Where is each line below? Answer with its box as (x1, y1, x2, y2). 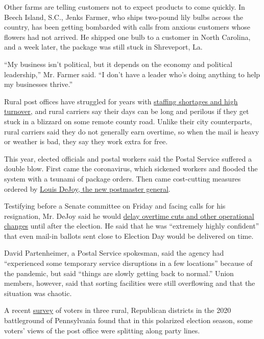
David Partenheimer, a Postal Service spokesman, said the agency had (4, 247, 224, 258)
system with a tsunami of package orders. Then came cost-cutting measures (4, 173, 241, 184)
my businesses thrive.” (4, 79, 73, 89)
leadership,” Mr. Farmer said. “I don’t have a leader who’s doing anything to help (4, 69, 260, 79)
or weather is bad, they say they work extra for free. (4, 136, 168, 147)
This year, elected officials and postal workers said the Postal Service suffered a (4, 153, 252, 164)
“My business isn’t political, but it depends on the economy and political (4, 58, 232, 69)
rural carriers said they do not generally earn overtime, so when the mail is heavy (4, 126, 259, 137)
